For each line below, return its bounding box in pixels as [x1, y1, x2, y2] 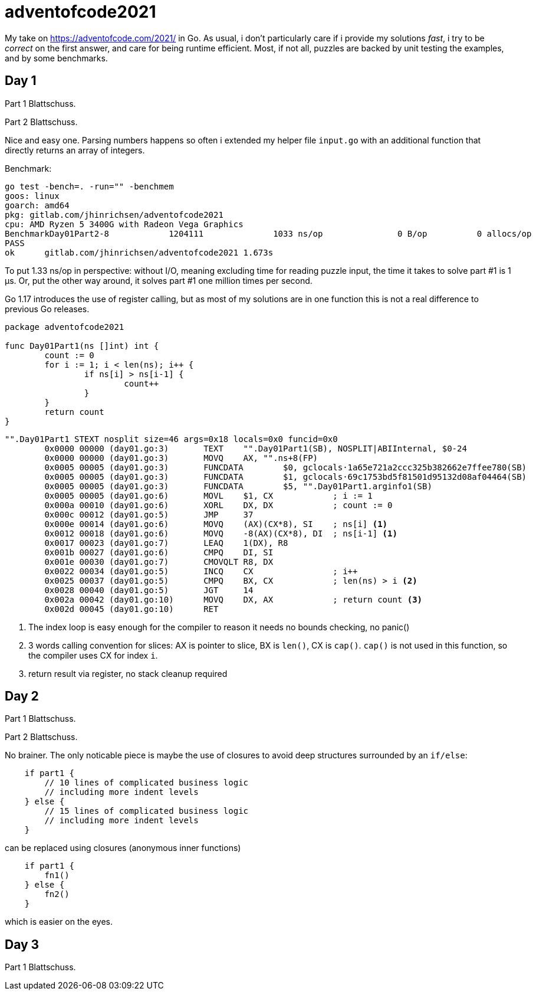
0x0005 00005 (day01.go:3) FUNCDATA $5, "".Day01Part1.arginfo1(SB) [44, 481, 432, 491]
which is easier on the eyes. [5, 917, 113, 927]
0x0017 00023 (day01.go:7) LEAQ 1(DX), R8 [44, 538, 288, 548]
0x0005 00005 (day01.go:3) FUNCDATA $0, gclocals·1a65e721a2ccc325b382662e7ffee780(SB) [44, 462, 527, 472]
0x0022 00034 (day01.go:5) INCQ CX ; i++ [44, 566, 358, 576]
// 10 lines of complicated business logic [44, 778, 249, 788]
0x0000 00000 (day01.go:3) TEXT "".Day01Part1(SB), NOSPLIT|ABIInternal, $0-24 [44, 443, 467, 453]
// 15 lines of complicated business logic [44, 806, 249, 816]
